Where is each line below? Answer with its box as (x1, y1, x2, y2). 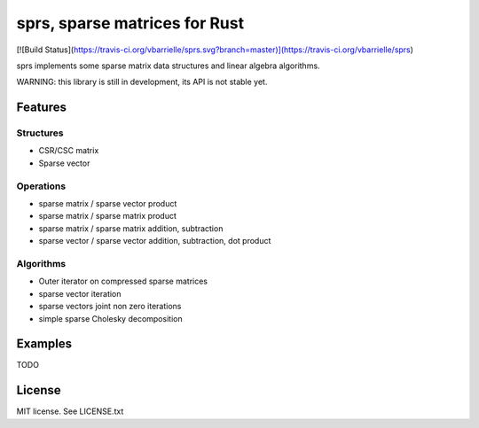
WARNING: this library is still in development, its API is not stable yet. (16, 76, 268, 88)
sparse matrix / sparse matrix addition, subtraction (38, 222, 224, 234)
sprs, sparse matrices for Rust (16, 13, 244, 33)
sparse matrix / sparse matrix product (38, 211, 177, 222)
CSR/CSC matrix (38, 145, 99, 156)
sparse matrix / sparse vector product (38, 198, 177, 209)
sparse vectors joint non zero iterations (38, 301, 182, 312)
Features (16, 100, 67, 115)
